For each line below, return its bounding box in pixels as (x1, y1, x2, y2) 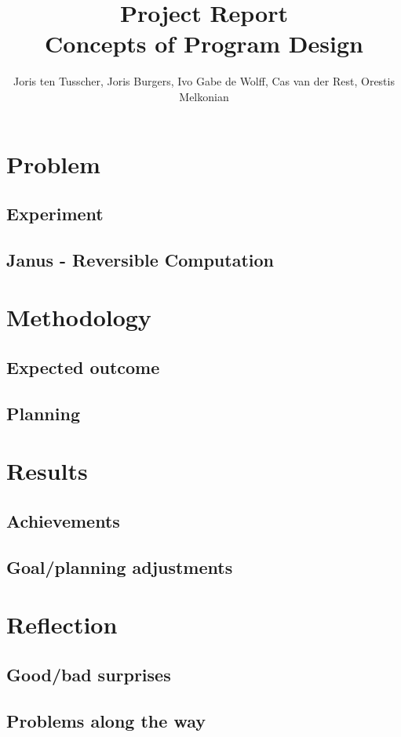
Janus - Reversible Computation (6, 247, 274, 271)
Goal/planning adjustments (6, 554, 233, 579)
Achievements (6, 508, 120, 532)
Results (6, 455, 88, 487)
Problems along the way (6, 708, 206, 732)
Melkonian (179, 88, 229, 104)
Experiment (6, 201, 104, 226)
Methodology (6, 301, 151, 333)
